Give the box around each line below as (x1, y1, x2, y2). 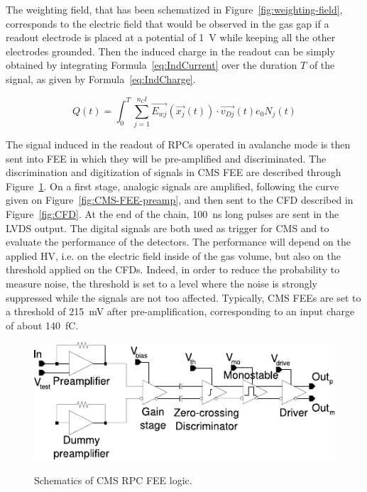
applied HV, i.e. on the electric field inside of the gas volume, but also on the (6, 248, 341, 263)
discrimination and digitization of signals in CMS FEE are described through (6, 165, 341, 180)
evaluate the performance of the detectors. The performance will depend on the (6, 234, 351, 249)
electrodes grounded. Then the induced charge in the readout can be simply (6, 43, 335, 58)
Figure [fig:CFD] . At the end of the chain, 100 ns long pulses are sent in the (6, 207, 339, 222)
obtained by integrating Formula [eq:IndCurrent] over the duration (6, 58, 297, 72)
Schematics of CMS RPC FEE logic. (34, 472, 192, 487)
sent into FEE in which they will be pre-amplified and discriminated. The (6, 151, 327, 165)
